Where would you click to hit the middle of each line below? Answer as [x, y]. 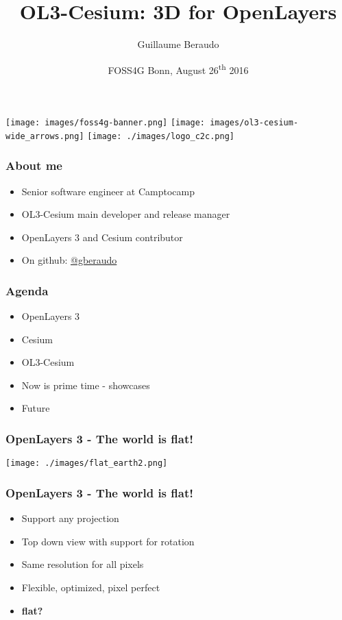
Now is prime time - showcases [86, 385]
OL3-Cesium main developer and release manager [126, 214]
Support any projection [70, 518]
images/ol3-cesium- [254, 122]
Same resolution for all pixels [83, 564]
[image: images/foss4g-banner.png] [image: [106, 122]
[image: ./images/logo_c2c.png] [161, 136]
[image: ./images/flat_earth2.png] [87, 463]
